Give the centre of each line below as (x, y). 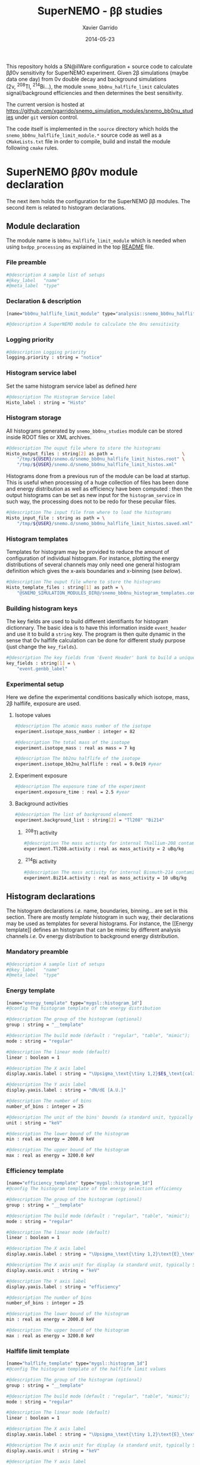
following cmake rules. (32, 148)
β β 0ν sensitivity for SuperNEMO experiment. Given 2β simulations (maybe (97, 72)
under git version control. (46, 117)
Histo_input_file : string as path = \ (56, 518)
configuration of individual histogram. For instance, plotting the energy (93, 558)
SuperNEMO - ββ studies (100, 11)
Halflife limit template (38, 1351)
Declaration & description (44, 301)
